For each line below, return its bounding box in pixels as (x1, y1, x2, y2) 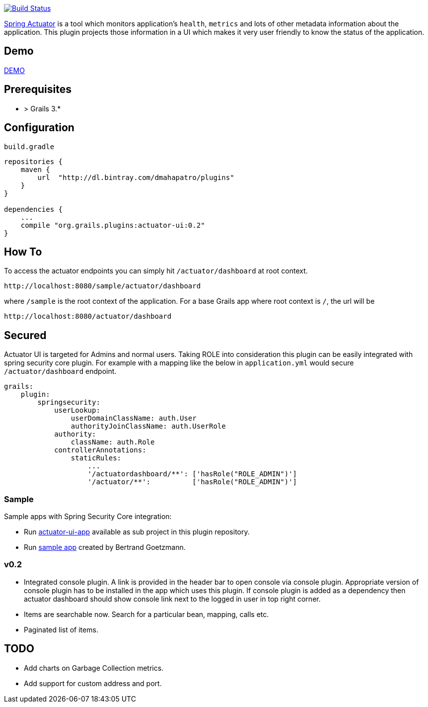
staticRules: (71, 454, 122, 462)
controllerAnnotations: (54, 446, 146, 454)
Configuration (4, 121, 74, 134)
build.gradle (4, 142, 55, 151)
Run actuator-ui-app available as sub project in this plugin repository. (24, 527, 250, 536)
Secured (4, 329, 47, 342)
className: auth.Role (71, 438, 155, 446)
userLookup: (54, 406, 100, 415)
